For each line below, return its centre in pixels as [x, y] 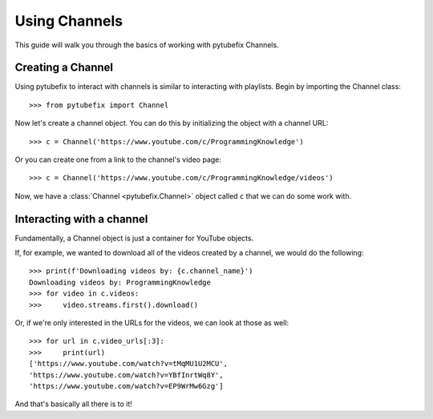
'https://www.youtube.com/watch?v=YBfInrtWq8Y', [126, 375]
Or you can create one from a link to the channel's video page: [118, 159]
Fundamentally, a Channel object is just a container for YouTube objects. [134, 238]
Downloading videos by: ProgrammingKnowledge [120, 282]
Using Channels [69, 21]
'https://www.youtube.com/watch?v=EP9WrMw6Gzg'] [126, 386]
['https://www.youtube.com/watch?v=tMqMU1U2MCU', [129, 364]
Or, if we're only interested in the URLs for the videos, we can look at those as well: [152, 323]
